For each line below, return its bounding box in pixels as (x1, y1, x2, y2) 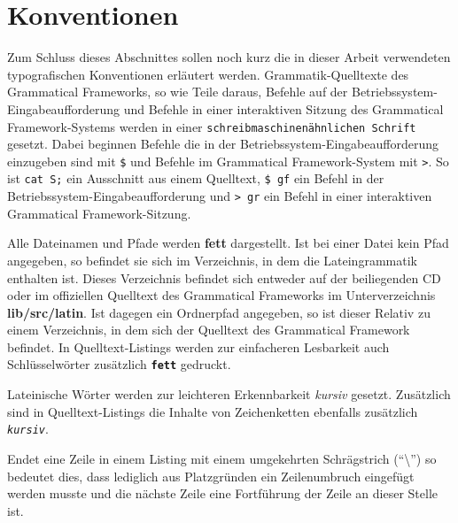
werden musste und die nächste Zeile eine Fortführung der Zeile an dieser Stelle (7, 484, 439, 503)
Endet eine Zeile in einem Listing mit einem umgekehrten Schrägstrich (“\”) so (7, 449, 437, 467)
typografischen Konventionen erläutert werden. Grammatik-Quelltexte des (7, 65, 409, 83)
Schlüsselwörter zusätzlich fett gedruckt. (7, 355, 231, 373)
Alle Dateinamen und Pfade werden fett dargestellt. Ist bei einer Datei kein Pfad (7, 234, 449, 252)
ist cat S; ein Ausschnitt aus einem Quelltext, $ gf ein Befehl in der (7, 169, 384, 188)
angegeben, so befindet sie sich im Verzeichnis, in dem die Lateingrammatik (7, 250, 417, 269)
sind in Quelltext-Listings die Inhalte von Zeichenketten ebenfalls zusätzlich (7, 402, 418, 420)
